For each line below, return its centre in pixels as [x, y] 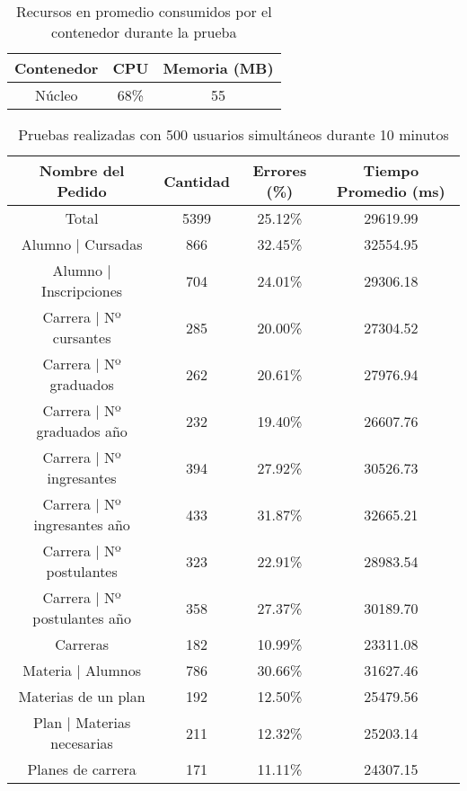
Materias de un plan [82, 696]
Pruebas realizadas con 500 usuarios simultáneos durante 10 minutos [233, 134]
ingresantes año [82, 524]
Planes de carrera [82, 769]
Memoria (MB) [218, 68]
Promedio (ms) [391, 191]
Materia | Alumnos [82, 670]
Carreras [82, 644]
